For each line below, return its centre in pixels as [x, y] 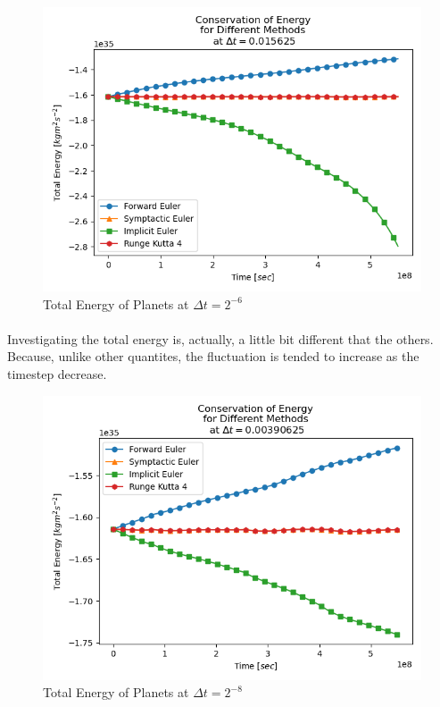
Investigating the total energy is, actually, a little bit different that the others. [220, 338]
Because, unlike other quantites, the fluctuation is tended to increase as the [213, 356]
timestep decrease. [57, 373]
